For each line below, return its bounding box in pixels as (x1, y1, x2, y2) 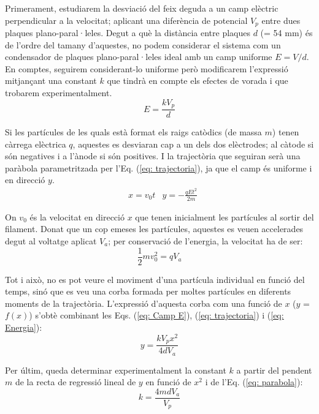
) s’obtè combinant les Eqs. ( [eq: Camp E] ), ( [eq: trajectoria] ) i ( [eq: (29, 309, 284, 322)
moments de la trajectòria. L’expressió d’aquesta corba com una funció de (5, 296, 282, 309)
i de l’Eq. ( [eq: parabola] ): (205, 375, 303, 388)
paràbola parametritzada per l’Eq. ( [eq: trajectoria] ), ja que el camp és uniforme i (5, 161, 312, 174)
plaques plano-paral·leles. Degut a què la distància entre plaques (5, 26, 250, 39)
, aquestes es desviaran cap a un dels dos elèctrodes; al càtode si (72, 137, 314, 150)
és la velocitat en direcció (29, 210, 125, 223)
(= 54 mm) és (260, 26, 313, 39)
